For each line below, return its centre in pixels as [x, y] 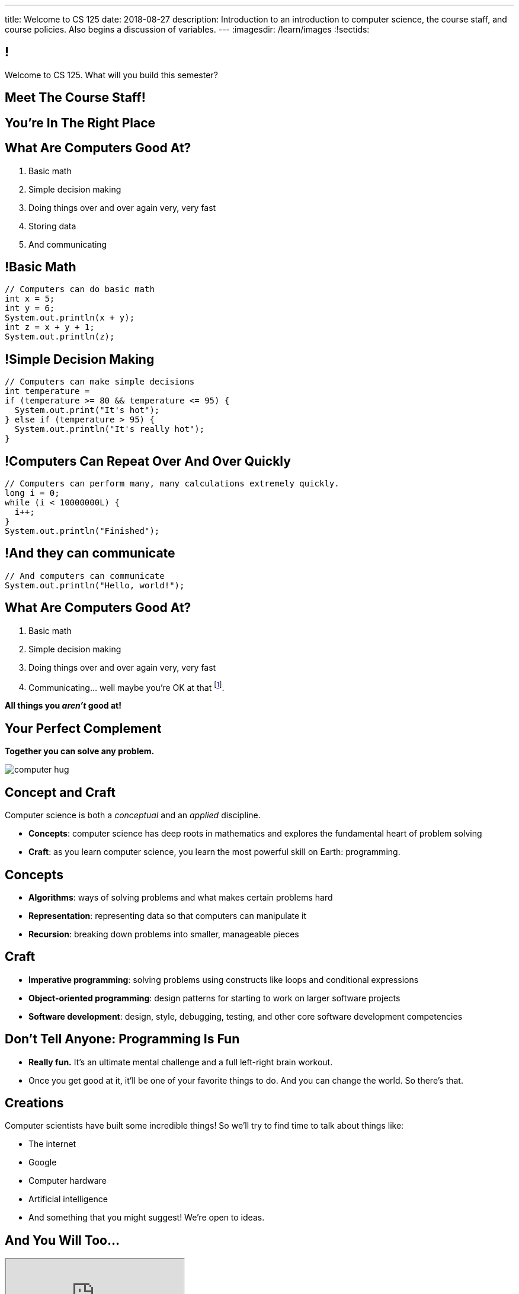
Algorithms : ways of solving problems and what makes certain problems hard [181, 897]
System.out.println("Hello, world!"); [95, 585]
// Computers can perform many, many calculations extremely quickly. [172, 484]
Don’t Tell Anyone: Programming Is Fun [122, 1039]
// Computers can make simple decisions [100, 382]
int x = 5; [30, 299]
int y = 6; [30, 308]
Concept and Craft [60, 792]
